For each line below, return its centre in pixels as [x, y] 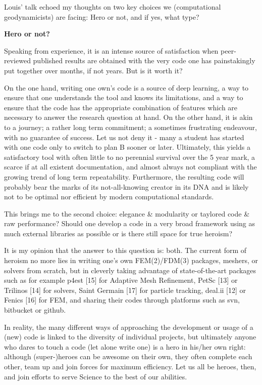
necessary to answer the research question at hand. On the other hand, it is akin [128, 117]
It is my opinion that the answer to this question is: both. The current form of [125, 250]
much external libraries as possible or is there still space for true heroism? [118, 233]
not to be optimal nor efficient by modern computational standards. [109, 197]
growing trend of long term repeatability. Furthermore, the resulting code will [124, 176]
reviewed [17, 60]
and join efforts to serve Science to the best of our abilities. [96, 376]
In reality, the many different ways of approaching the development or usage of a [129, 327]
